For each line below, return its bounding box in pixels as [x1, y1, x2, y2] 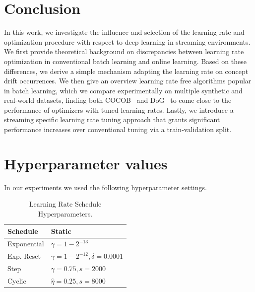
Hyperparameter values [4, 153, 168, 173]
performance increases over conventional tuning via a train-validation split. [4, 124, 232, 135]
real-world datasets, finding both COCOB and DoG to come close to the [4, 95, 232, 105]
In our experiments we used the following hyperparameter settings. [4, 182, 207, 192]
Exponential [7, 238, 44, 249]
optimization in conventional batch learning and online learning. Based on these [4, 56, 247, 66]
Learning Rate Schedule [29, 199, 102, 209]
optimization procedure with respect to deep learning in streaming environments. [4, 36, 251, 47]
